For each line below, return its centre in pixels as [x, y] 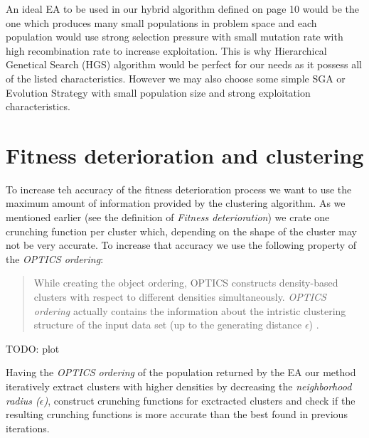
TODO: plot [33, 348]
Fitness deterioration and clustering [185, 155]
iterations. [28, 428]
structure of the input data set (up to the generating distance [168, 325]
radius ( [23, 400]
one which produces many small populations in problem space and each [161, 22]
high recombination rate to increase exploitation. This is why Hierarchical [166, 50]
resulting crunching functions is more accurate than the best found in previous [177, 414]
